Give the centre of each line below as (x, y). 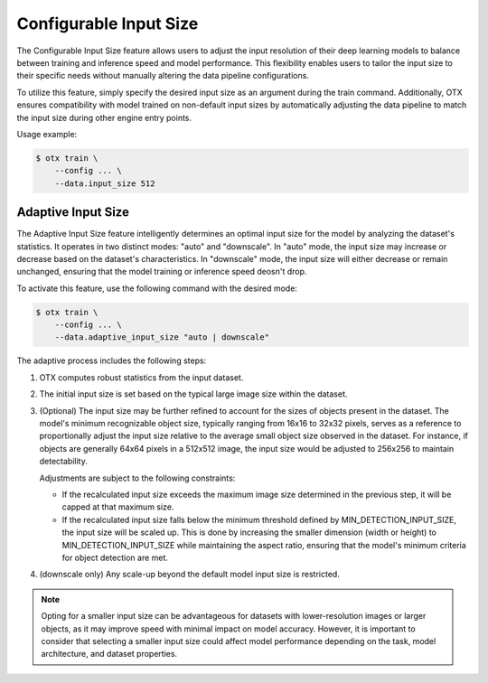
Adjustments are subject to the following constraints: (137, 478)
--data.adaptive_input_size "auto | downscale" (162, 337)
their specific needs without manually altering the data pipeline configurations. (163, 76)
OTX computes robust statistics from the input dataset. (141, 377)
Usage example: (47, 134)
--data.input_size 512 (105, 183)
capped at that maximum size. (118, 507)
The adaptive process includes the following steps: (112, 360)
